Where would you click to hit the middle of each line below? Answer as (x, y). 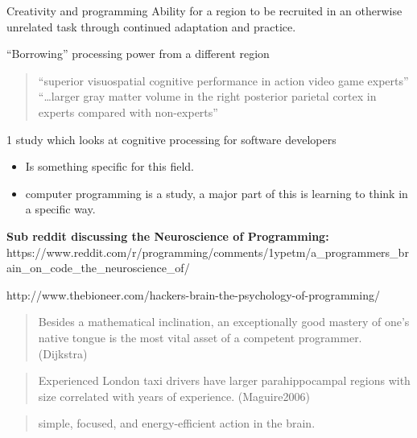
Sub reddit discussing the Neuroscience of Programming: (168, 236)
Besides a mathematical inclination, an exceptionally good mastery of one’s (224, 322)
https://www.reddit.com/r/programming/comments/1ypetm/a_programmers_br (208, 252)
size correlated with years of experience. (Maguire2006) (174, 396)
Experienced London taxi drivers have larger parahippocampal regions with (224, 380)
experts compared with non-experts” (128, 112)
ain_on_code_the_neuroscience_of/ (98, 268)
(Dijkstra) (63, 353)
